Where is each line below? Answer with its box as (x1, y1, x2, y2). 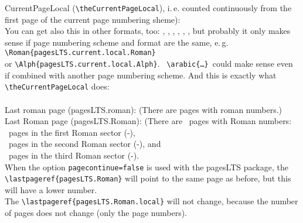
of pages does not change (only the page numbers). (5, 207, 187, 219)
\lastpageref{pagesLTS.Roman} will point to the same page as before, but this (5, 172, 291, 184)
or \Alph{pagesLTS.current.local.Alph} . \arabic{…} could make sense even (5, 57, 293, 70)
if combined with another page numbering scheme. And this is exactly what (5, 68, 277, 81)
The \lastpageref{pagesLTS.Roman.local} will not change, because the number (5, 195, 298, 207)
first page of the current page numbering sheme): (5, 13, 181, 25)
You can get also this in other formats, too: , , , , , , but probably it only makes (5, 25, 291, 37)
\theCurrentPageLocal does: (5, 80, 110, 92)
